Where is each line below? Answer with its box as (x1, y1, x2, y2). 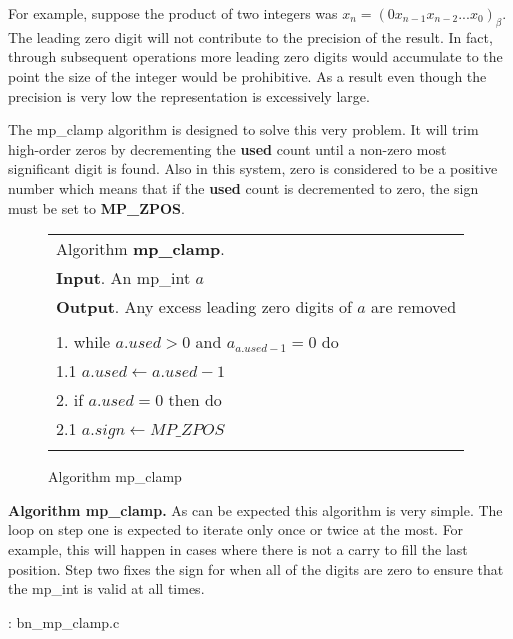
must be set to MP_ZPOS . (8, 197, 185, 218)
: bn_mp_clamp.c (8, 611, 120, 632)
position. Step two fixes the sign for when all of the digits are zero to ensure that (8, 558, 504, 579)
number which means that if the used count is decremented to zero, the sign (8, 177, 479, 198)
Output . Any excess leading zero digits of (56, 295, 352, 319)
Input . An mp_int (56, 266, 191, 290)
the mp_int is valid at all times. (8, 578, 205, 599)
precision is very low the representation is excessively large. (8, 85, 370, 106)
